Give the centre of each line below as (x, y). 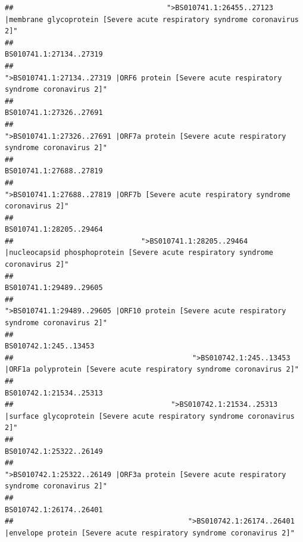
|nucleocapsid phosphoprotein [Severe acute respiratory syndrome (139, 253)
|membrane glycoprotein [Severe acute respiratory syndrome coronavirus (152, 19)
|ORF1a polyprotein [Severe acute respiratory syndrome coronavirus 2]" (152, 370)
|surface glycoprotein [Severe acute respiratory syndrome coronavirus (150, 416)
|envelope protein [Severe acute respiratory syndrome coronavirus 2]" (150, 533)
